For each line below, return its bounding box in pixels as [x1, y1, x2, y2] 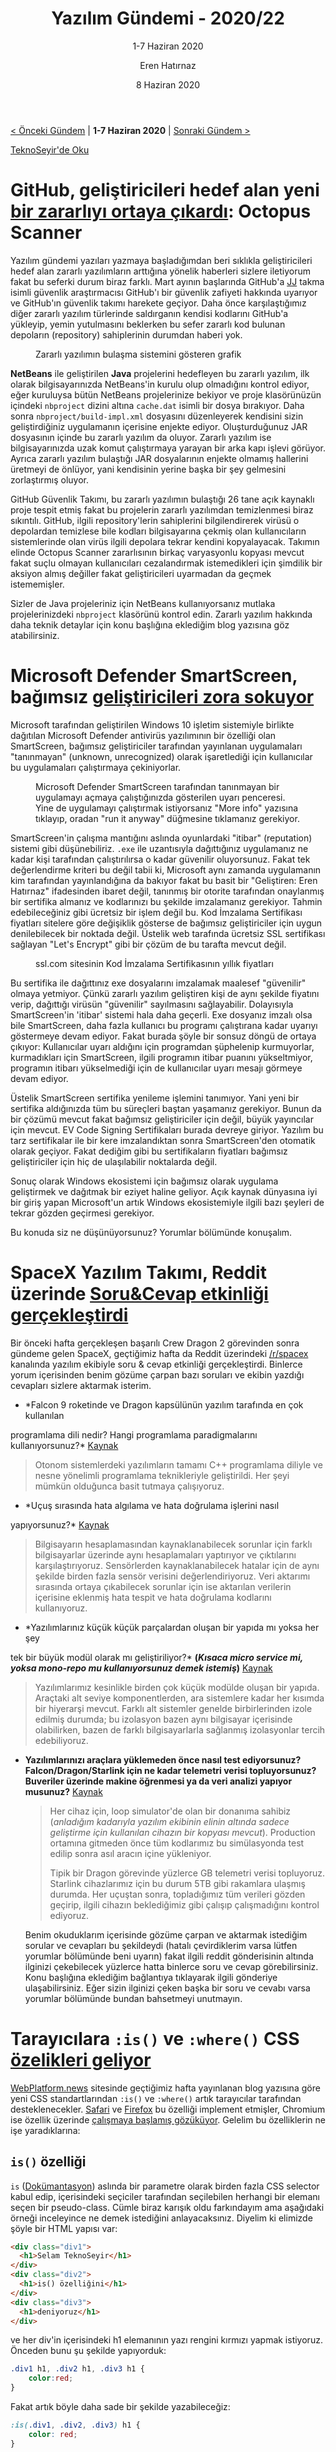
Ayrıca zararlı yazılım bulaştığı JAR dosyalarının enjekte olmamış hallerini [10, 452, 309, 464]
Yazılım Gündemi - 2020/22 [51, 7, 285, 30]
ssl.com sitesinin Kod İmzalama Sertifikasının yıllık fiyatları [35, 957, 274, 969]
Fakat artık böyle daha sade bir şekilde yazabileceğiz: [10, 2401, 231, 2412]
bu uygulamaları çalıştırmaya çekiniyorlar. [10, 761, 182, 773]
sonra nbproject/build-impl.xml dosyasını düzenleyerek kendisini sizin [10, 410, 304, 422]
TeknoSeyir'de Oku [10, 143, 90, 156]
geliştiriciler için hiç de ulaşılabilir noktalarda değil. [10, 1155, 218, 1167]
